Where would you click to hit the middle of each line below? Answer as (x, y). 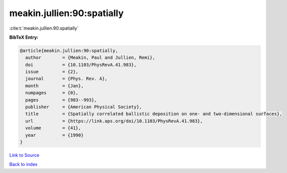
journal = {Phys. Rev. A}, (66, 79)
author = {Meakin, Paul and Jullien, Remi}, (90, 58)
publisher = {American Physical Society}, (84, 107)
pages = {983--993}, (61, 100)
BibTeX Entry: (24, 37)
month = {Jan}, (55, 86)
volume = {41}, (53, 128)
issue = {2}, (52, 72)
